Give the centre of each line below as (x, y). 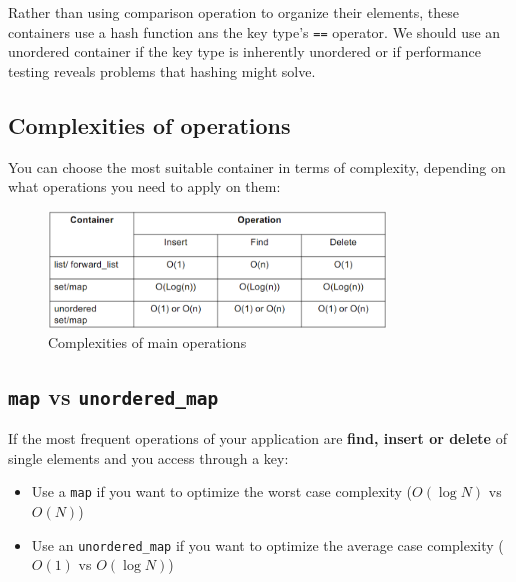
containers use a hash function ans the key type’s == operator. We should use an (254, 31)
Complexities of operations (149, 124)
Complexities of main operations (147, 341)
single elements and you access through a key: (148, 457)
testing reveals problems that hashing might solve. (162, 70)
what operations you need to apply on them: (144, 186)
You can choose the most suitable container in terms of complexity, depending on (257, 166)
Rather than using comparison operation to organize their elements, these (234, 12)
